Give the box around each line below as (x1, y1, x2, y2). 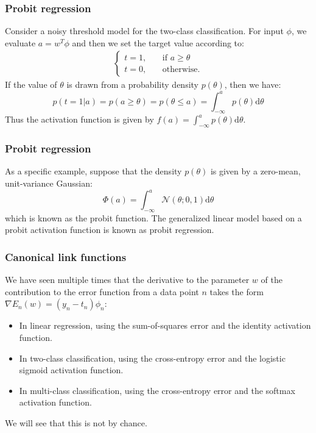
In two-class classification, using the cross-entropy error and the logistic (19, 351, 286, 364)
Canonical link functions (5, 249, 127, 264)
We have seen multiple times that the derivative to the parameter (5, 273, 250, 286)
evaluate (5, 36, 36, 49)
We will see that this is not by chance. (5, 416, 147, 429)
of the (261, 273, 283, 286)
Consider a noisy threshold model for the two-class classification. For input (5, 24, 284, 37)
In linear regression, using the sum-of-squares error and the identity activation (19, 319, 311, 332)
